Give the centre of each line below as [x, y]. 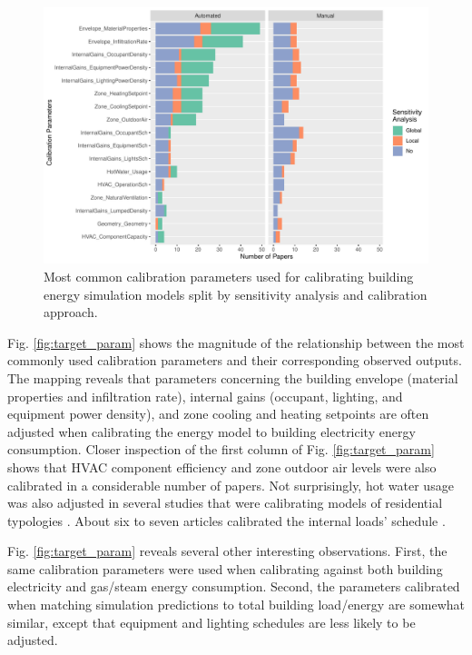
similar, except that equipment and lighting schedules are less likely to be [211, 622]
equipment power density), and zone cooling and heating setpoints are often [218, 414]
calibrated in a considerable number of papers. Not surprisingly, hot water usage [231, 485]
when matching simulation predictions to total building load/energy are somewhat [236, 605]
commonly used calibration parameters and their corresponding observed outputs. [235, 360]
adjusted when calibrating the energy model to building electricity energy [211, 431]
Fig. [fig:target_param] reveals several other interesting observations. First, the [227, 551]
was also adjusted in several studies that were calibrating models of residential [225, 503]
